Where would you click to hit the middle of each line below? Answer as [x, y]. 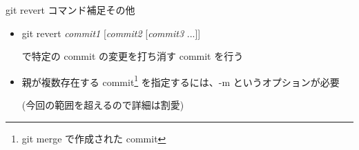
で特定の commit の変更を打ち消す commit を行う [133, 56]
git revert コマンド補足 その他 [70, 10]
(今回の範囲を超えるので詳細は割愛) [103, 105]
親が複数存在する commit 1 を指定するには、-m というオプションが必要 [181, 81]
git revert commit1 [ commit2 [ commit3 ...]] [111, 33]
